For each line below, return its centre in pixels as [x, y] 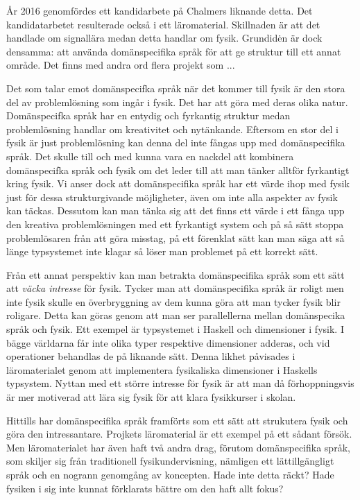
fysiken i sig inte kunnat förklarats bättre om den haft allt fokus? [145, 488]
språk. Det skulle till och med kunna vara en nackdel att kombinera [150, 156]
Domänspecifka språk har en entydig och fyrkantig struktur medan [148, 115]
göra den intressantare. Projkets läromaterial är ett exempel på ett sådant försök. [179, 434]
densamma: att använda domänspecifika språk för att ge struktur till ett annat [174, 51]
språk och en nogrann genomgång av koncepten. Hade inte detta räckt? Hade [170, 474]
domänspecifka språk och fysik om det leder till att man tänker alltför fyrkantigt [178, 170]
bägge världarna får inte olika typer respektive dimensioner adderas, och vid [168, 342]
